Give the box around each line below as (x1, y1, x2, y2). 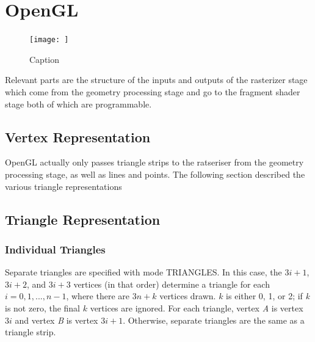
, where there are (66, 289, 129, 302)
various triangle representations (5, 180, 122, 192)
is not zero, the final (5, 301, 81, 314)
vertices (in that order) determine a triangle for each (73, 277, 270, 290)
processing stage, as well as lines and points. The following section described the (5, 167, 305, 180)
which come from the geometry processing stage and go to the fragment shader (5, 85, 300, 98)
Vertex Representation (5, 127, 151, 146)
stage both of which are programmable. (5, 97, 152, 110)
